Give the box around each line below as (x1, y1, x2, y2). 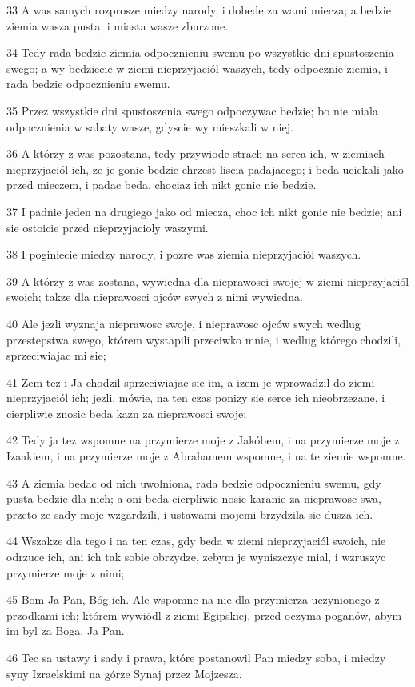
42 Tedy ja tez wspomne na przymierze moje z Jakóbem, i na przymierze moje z (6, 432, 400, 448)
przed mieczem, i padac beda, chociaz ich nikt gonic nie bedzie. (6, 176, 317, 193)
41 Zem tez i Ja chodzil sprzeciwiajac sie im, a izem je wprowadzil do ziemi (6, 373, 375, 390)
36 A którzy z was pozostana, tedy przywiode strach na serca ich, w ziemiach (6, 145, 385, 162)
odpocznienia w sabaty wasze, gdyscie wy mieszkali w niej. (6, 118, 293, 135)
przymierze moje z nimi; (6, 564, 125, 581)
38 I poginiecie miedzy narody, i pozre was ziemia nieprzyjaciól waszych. (6, 246, 361, 263)
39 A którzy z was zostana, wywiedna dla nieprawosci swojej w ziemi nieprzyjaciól (6, 272, 409, 289)
